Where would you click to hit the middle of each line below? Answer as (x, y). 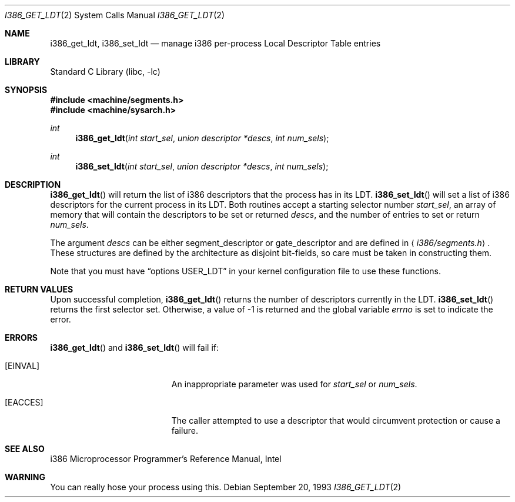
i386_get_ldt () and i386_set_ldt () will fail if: (134, 348)
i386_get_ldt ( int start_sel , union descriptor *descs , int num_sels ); (202, 138)
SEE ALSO (25, 449)
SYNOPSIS (26, 90)
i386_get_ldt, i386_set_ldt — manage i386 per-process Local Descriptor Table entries (215, 43)
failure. (185, 430)
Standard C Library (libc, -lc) (105, 72)
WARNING (25, 477)
